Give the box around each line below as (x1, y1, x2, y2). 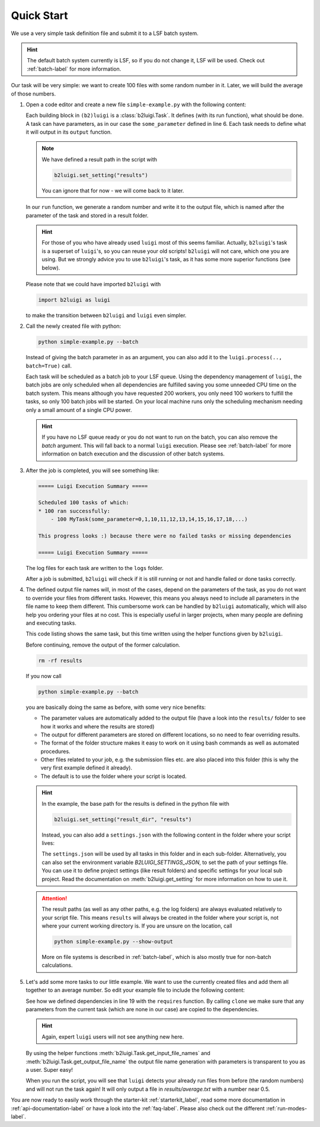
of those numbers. (11, 90, 56, 97)
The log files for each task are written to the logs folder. (25, 564, 164, 571)
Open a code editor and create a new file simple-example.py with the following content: (25, 101, 247, 108)
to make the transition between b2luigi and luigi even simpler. (25, 312, 187, 319)
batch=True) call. (25, 362, 72, 369)
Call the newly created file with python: (25, 322, 121, 330)
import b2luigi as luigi (38, 296, 111, 303)
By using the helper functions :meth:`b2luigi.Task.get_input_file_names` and (25, 1050, 210, 1057)
